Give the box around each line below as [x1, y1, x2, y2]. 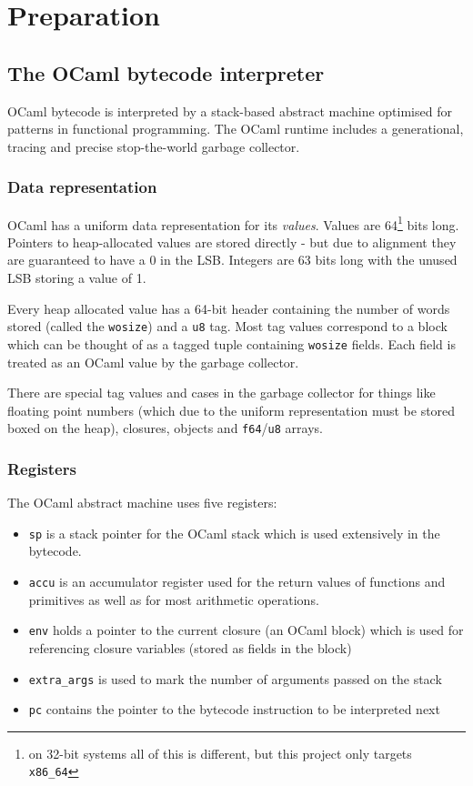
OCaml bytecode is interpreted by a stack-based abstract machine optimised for [7, 101, 452, 120]
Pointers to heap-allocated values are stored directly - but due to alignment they [7, 232, 457, 251]
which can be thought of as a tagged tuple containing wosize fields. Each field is [7, 334, 456, 353]
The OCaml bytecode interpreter [7, 58, 325, 86]
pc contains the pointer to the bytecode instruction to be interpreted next [28, 700, 440, 719]
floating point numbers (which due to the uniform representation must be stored [7, 400, 456, 419]
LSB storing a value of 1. [7, 268, 146, 287]
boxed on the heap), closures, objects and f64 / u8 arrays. [7, 418, 323, 438]
